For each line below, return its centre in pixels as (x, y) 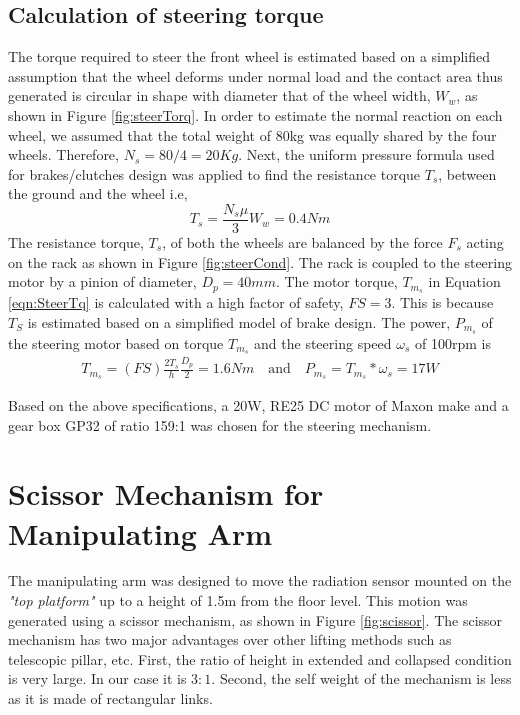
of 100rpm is (452, 342)
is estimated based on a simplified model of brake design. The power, (239, 321)
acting (485, 242)
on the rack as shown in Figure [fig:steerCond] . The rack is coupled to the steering (260, 261)
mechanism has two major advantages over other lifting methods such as (230, 639)
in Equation (464, 281)
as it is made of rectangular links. (110, 698)
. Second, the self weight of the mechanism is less (361, 678)
